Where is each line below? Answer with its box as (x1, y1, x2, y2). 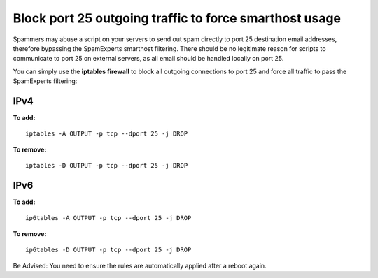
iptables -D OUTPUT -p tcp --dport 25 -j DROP (25, 161, 188, 170)
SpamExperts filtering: (13, 77, 78, 85)
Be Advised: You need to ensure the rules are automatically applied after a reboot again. (13, 261, 267, 270)
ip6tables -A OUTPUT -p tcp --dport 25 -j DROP (25, 214, 192, 222)
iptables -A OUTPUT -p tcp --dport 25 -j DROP (25, 130, 188, 138)
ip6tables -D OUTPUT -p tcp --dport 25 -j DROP (25, 246, 192, 254)
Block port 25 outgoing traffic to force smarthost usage (13, 10, 342, 26)
